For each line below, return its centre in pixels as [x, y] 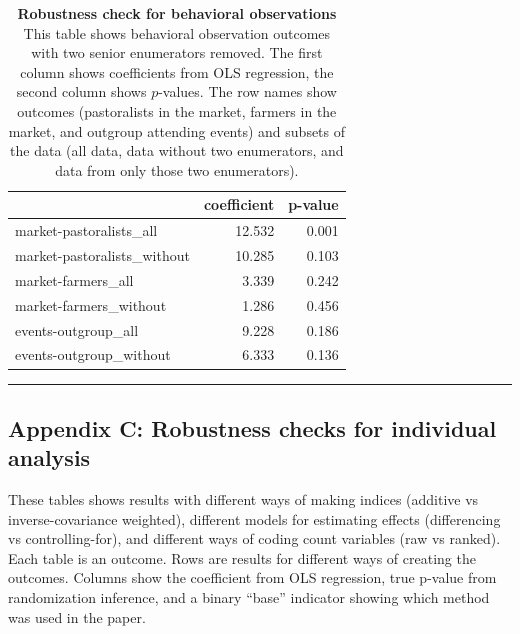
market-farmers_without [91, 304]
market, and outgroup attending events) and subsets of [177, 130]
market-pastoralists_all [86, 230]
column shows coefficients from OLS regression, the [177, 71]
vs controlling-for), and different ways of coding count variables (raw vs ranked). [254, 538]
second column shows [81, 91]
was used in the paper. [77, 616]
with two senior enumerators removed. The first [177, 52]
